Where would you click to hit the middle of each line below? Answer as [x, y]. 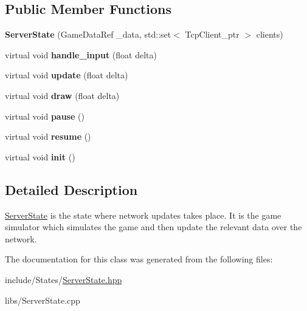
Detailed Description [71, 189]
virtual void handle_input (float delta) [81, 54]
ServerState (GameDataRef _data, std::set [88, 34]
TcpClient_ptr [212, 34]
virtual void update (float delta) [67, 75]
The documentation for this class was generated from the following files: [139, 259]
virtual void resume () [48, 136]
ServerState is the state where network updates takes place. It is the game [143, 215]
